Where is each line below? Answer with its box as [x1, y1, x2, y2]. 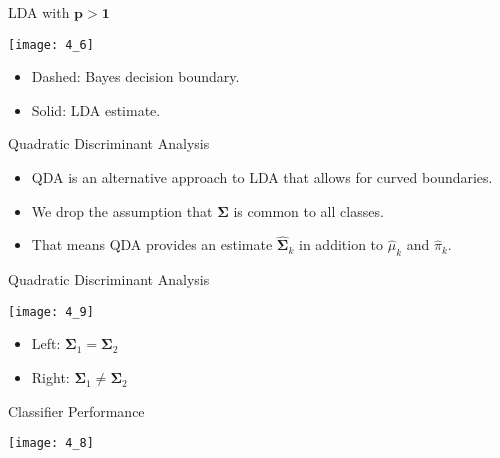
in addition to [299, 234, 384, 255]
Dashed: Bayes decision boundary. [31, 66, 240, 87]
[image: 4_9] [8, 304, 94, 319]
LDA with [8, 2, 70, 22]
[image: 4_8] [8, 436, 94, 451]
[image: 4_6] [8, 37, 94, 52]
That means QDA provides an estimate [31, 234, 273, 255]
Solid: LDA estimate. [31, 99, 161, 120]
